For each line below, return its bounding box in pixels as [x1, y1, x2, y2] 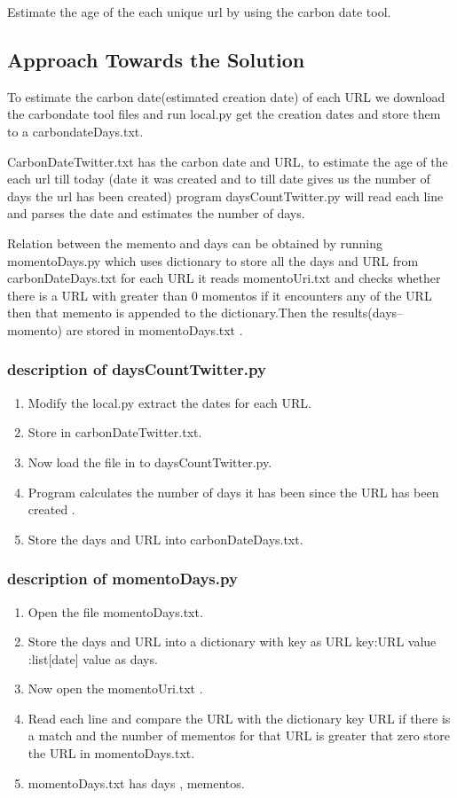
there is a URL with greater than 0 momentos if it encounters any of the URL [7, 286, 432, 304]
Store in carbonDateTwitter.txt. [28, 423, 202, 442]
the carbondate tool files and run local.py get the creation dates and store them [7, 105, 441, 123]
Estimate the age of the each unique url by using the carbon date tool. [7, 3, 391, 20]
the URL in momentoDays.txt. [28, 744, 195, 763]
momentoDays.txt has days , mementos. [28, 773, 245, 792]
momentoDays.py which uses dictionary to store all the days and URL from [7, 251, 419, 270]
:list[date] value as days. [28, 649, 158, 668]
